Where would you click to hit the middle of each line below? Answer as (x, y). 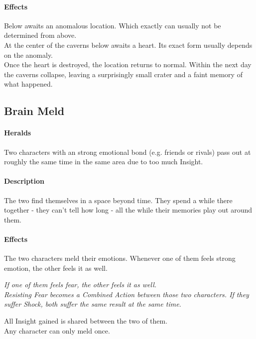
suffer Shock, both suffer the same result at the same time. (93, 304)
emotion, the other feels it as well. (56, 268)
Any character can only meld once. (57, 330)
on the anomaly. (29, 55)
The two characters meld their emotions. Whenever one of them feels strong (120, 258)
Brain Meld (34, 111)
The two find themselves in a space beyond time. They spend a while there (118, 200)
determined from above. (40, 35)
